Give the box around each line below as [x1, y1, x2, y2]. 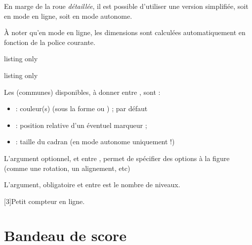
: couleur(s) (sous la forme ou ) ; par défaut [15, 103, 148, 114]
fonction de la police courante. [4, 37, 95, 47]
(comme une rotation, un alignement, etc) [4, 163, 130, 173]
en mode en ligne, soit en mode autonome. [4, 10, 132, 21]
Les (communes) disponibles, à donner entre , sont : [4, 86, 161, 97]
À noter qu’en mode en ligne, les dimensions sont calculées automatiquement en [4, 27, 246, 38]
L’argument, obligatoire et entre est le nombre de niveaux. [4, 179, 180, 190]
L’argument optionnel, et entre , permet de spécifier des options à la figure [4, 153, 230, 163]
